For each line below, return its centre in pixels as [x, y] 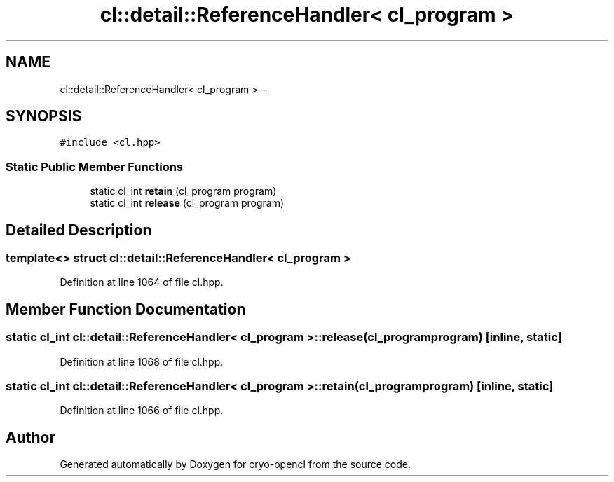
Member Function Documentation [126, 309]
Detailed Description [79, 230]
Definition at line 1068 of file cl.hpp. [142, 361]
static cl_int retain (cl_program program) [183, 191]
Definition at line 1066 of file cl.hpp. [142, 411]
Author [30, 437]
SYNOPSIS [44, 116]
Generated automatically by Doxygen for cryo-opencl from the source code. [236, 464]
